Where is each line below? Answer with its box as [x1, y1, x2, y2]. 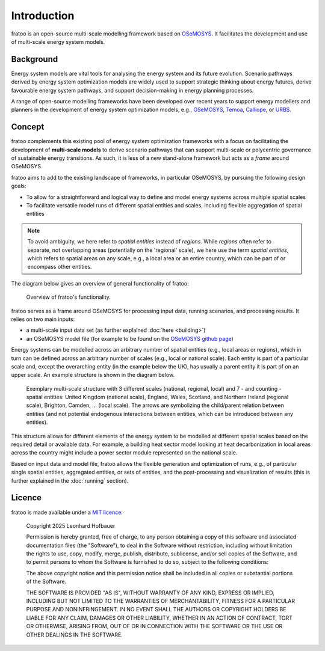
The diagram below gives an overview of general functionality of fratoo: [11, 280, 189, 287]
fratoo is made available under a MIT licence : [11, 509, 123, 516]
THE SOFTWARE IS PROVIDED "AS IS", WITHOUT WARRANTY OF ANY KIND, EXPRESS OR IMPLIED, [26, 589, 275, 596]
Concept [11, 122, 45, 132]
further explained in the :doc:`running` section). [11, 477, 129, 484]
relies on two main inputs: [11, 316, 75, 323]
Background [11, 54, 58, 64]
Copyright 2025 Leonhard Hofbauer [26, 522, 116, 529]
